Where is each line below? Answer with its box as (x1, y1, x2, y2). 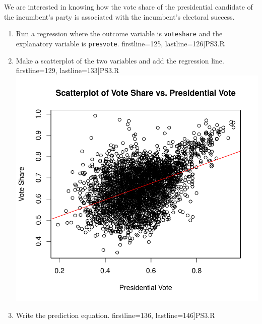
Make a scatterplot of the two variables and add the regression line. (16, 55, 224, 66)
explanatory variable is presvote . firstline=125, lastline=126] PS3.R (16, 38, 225, 48)
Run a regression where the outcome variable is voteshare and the (16, 28, 223, 39)
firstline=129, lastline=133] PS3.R (16, 65, 119, 76)
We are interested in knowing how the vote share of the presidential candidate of (4, 2, 253, 12)
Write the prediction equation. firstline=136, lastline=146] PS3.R (16, 310, 215, 320)
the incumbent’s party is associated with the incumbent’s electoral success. (4, 11, 235, 22)
